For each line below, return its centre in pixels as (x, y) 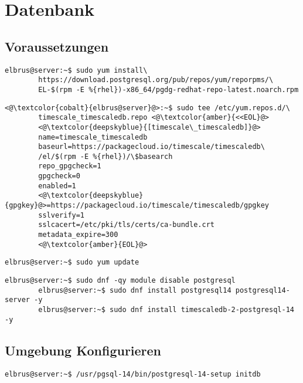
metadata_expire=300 (78, 235)
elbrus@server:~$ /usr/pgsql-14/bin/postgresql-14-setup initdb (133, 374)
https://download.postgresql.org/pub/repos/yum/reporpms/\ (156, 80)
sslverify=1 (62, 215)
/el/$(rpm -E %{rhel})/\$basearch (105, 156)
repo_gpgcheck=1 (70, 166)
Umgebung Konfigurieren (83, 350)
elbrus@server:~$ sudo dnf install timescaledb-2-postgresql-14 (166, 310)
